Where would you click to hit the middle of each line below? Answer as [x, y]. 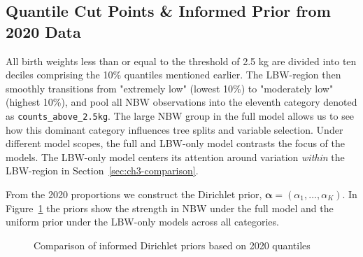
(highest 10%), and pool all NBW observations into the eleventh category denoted [181, 102]
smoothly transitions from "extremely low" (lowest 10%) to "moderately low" [170, 88]
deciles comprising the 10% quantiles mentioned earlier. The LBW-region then [173, 75]
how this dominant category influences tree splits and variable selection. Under [175, 129]
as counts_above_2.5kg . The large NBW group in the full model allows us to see [180, 115]
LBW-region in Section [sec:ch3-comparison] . [102, 171]
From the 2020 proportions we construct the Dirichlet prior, [134, 194]
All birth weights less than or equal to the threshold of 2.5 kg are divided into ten [181, 61]
